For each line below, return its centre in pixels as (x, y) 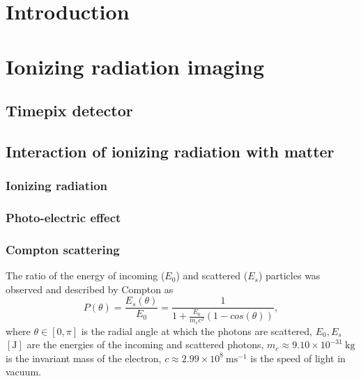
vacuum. (23, 372)
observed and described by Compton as (90, 289)
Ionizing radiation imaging (135, 66)
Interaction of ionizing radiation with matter (170, 151)
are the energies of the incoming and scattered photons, (145, 344)
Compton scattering (63, 249)
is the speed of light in (298, 358)
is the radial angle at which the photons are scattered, (197, 331)
